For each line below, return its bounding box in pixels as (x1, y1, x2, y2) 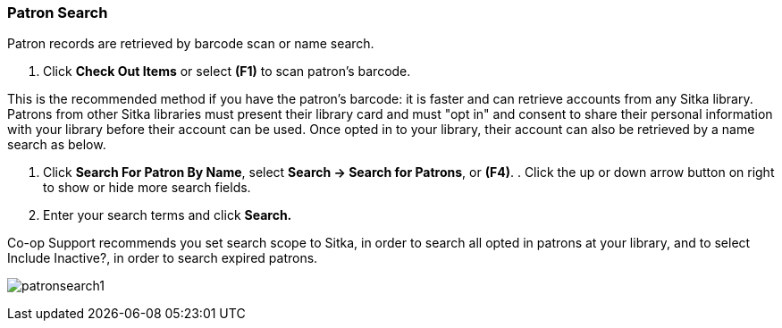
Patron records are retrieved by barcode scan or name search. (7, 36, 374, 52)
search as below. (7, 137, 106, 153)
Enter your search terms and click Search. (43, 207, 292, 223)
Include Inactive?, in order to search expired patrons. (7, 250, 318, 266)
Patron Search (7, 4, 108, 21)
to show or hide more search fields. (43, 180, 251, 196)
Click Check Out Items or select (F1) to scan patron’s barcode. (43, 63, 411, 80)
